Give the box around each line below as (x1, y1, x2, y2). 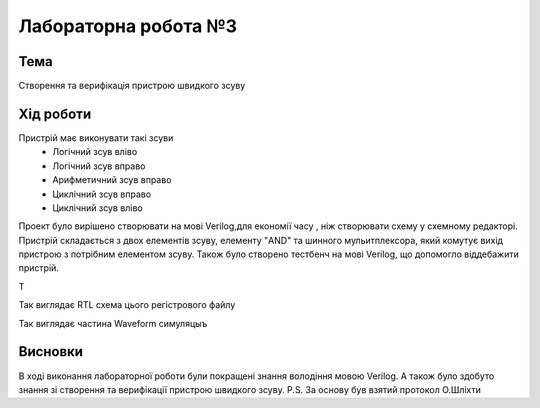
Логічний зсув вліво (52, 146, 138, 158)
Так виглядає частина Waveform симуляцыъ (18, 317, 208, 329)
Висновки (18, 343, 84, 360)
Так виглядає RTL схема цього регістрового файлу (18, 299, 236, 311)
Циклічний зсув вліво (52, 201, 144, 214)
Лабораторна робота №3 (18, 15, 238, 37)
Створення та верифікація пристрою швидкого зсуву (18, 80, 246, 92)
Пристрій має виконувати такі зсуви (18, 131, 174, 144)
